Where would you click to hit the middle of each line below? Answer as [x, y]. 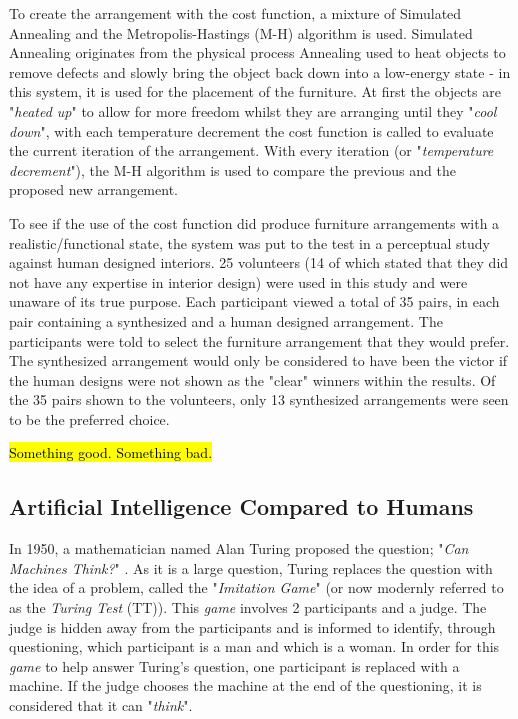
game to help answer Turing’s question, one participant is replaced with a [234, 665]
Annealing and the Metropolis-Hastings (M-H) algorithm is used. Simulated [241, 32]
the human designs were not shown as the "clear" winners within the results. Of [252, 379]
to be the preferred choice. [89, 418]
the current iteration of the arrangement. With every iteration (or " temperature [251, 150]
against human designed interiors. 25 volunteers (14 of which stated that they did [259, 262]
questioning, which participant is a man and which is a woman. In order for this [254, 646]
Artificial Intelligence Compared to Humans [241, 506]
